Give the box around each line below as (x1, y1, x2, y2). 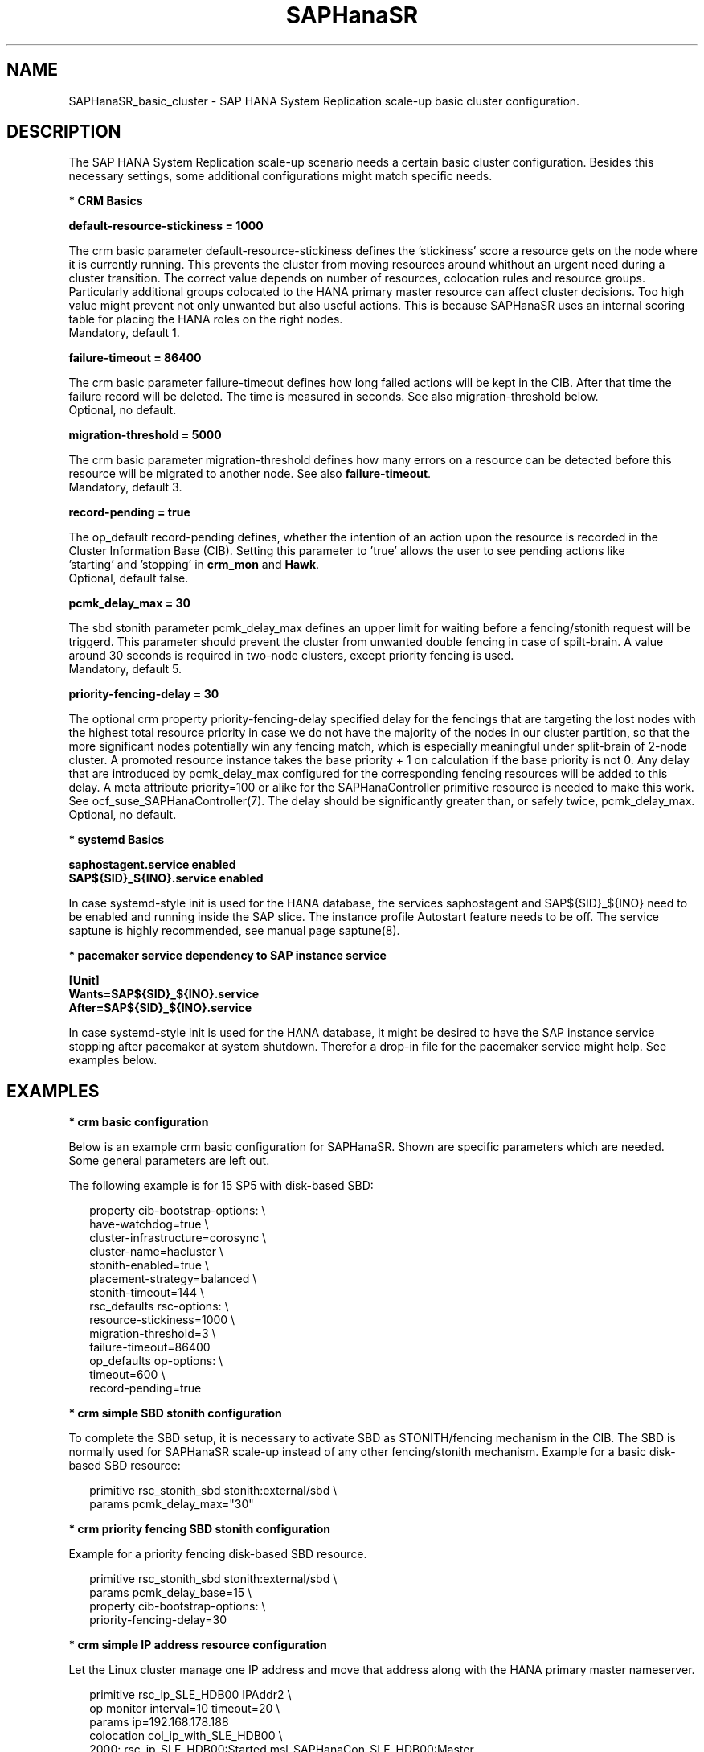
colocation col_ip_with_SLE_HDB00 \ (89, 1729, 283, 1743)
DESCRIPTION (6, 121, 121, 142)
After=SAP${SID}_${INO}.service (68, 1001, 252, 1015)
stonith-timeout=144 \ (89, 1285, 205, 1300)
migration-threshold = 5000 (68, 428, 222, 442)
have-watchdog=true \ (89, 1217, 209, 1232)
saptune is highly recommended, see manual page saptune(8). (68, 923, 400, 938)
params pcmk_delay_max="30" (89, 1497, 254, 1511)
